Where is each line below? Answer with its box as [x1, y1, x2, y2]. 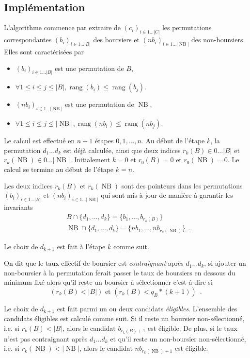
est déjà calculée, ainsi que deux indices [63, 145, 181, 155]
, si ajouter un [204, 258, 246, 268]
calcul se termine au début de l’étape [4, 164, 114, 174]
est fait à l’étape [57, 241, 106, 251]
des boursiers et [93, 34, 140, 45]
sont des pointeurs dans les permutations [121, 180, 243, 190]
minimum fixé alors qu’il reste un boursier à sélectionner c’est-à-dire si [4, 277, 213, 287]
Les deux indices [4, 180, 53, 190]
